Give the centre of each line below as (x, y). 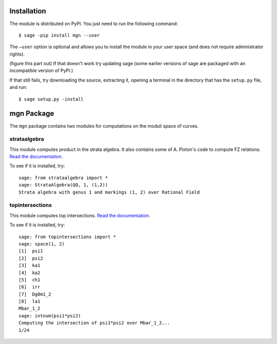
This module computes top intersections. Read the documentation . (80, 215)
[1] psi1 (31, 251)
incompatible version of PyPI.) (41, 71)
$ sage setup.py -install (51, 99)
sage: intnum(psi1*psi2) (50, 316)
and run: (18, 87)
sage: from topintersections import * (67, 237)
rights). (17, 54)
